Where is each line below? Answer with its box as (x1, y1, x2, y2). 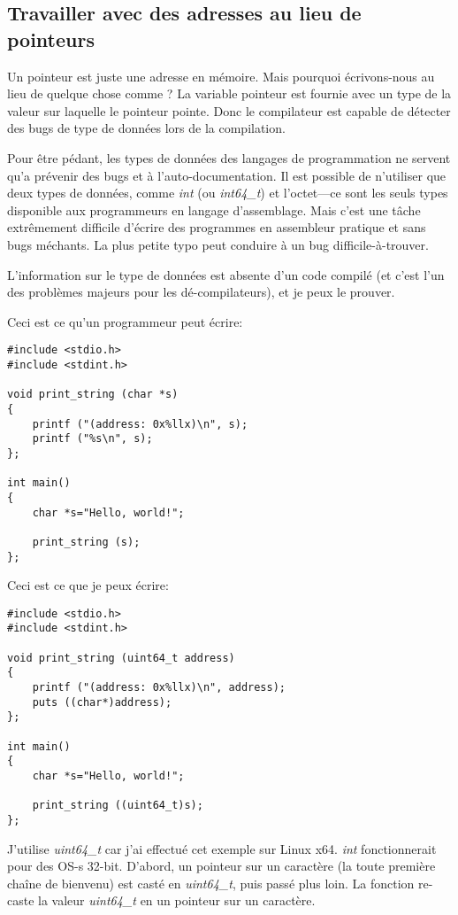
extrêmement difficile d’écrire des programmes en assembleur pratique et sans (7, 218, 426, 237)
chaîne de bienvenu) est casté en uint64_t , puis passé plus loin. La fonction (7, 873, 415, 892)
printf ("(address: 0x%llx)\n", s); (32, 417, 248, 430)
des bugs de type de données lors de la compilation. (7, 119, 286, 137)
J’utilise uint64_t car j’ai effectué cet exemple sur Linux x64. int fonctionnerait (7, 839, 437, 857)
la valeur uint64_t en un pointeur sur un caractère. (38, 891, 316, 910)
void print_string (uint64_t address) (7, 651, 235, 664)
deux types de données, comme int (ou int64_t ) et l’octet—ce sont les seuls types (7, 183, 448, 202)
